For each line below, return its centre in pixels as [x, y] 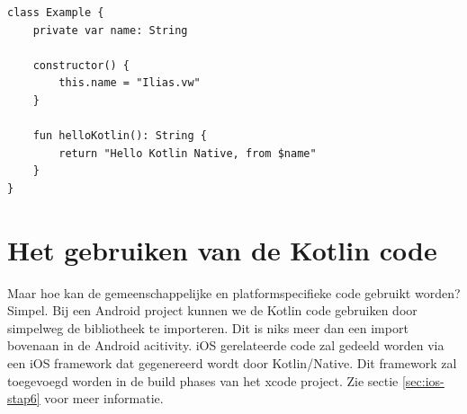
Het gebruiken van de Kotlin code [222, 249]
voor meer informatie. [104, 398]
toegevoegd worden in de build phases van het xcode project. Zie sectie [203, 380]
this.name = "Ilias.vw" [130, 83]
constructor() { [81, 65]
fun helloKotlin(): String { [120, 136]
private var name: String [110, 30]
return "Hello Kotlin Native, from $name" [188, 153]
